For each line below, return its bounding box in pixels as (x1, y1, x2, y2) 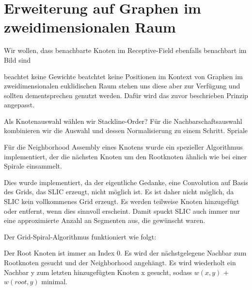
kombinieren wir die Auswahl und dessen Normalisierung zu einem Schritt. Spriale (4, 125, 248, 136)
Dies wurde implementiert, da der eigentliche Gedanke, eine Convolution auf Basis (4, 177, 248, 187)
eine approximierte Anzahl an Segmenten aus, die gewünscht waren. (4, 215, 205, 225)
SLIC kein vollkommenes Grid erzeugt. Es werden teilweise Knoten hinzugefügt (4, 196, 239, 206)
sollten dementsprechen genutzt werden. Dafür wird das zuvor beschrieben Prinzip (4, 90, 248, 100)
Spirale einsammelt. (4, 161, 62, 171)
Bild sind (4, 54, 31, 65)
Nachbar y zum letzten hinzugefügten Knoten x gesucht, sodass (4, 267, 192, 277)
